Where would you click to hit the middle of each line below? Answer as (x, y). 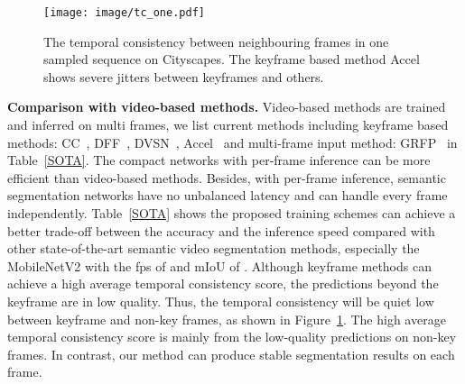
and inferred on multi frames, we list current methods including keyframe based (228, 125)
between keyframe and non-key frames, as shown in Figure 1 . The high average (227, 319)
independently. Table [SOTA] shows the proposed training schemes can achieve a (232, 213)
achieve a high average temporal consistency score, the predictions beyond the (223, 283)
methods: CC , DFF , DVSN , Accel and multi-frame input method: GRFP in (232, 142)
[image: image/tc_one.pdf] (124, 13)
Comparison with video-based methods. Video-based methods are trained (227, 107)
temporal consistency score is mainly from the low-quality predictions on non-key (232, 337)
